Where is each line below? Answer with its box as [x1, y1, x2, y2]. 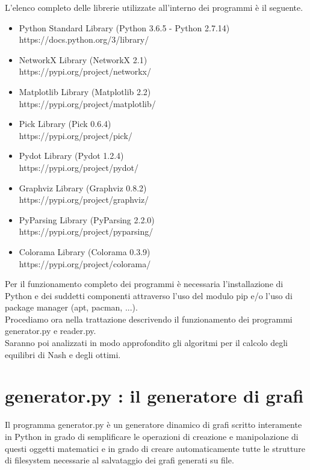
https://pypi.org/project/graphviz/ [19, 193, 149, 206]
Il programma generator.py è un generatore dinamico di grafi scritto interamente [5, 418, 302, 431]
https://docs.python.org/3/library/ [19, 33, 149, 46]
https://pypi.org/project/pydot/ [19, 161, 138, 173]
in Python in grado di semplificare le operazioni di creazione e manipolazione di [5, 430, 299, 442]
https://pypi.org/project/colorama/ [19, 257, 151, 270]
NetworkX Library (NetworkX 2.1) [19, 53, 147, 66]
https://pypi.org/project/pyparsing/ [19, 225, 153, 238]
